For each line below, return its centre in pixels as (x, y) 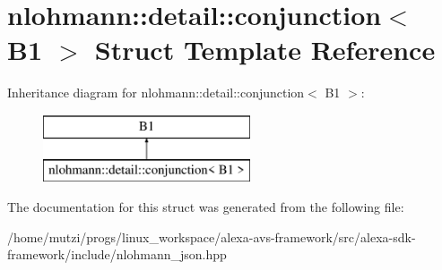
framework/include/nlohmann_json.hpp (117, 254)
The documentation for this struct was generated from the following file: (206, 207)
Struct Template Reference (265, 50)
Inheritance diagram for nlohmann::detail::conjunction (156, 93)
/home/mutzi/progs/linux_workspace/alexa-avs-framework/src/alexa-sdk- (212, 236)
